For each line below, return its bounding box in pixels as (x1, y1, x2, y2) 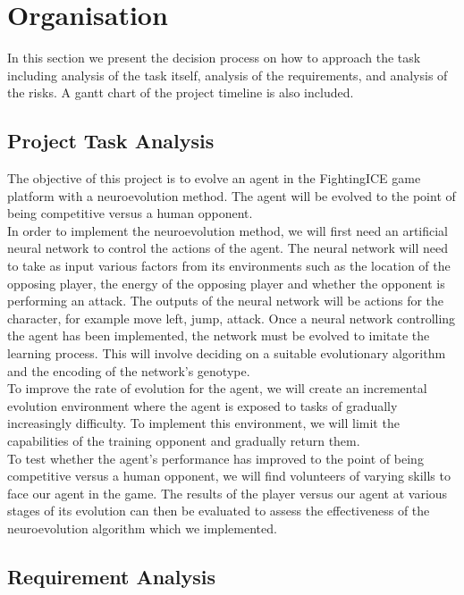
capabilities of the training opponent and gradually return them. (7, 432, 360, 450)
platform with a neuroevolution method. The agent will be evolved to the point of (7, 186, 456, 205)
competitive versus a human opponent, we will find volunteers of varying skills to (7, 466, 451, 485)
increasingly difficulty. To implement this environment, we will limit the (7, 414, 400, 432)
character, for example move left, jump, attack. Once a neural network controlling (7, 308, 456, 327)
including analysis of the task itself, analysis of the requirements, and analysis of (7, 65, 448, 84)
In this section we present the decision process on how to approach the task (7, 48, 421, 67)
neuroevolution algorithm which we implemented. (7, 518, 277, 537)
